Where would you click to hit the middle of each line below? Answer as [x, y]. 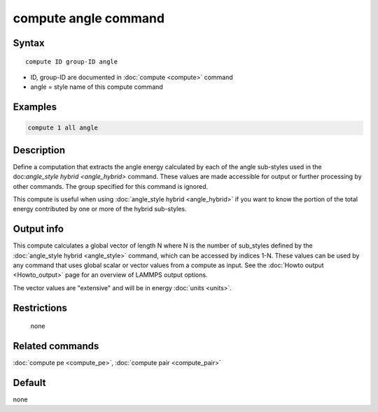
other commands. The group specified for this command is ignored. [111, 186]
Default [29, 383]
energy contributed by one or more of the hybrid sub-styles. [100, 209]
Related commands [56, 346]
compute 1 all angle [63, 128]
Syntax [29, 43]
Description [39, 150]
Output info [38, 229]
